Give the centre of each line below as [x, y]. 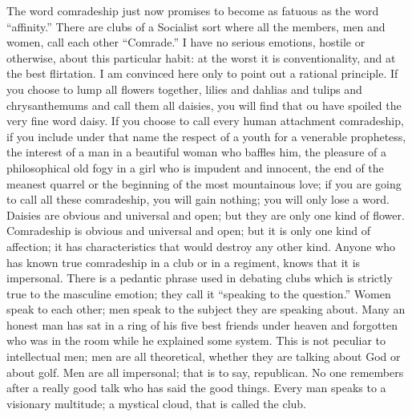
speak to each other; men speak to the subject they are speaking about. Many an [206, 309]
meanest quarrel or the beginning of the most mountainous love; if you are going [204, 183]
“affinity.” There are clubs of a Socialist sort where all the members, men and [196, 26]
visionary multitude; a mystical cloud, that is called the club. [157, 403]
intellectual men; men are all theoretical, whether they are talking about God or [204, 356]
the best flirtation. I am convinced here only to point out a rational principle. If [202, 73]
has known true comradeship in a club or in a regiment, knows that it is [184, 262]
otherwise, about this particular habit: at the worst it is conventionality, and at [201, 57]
